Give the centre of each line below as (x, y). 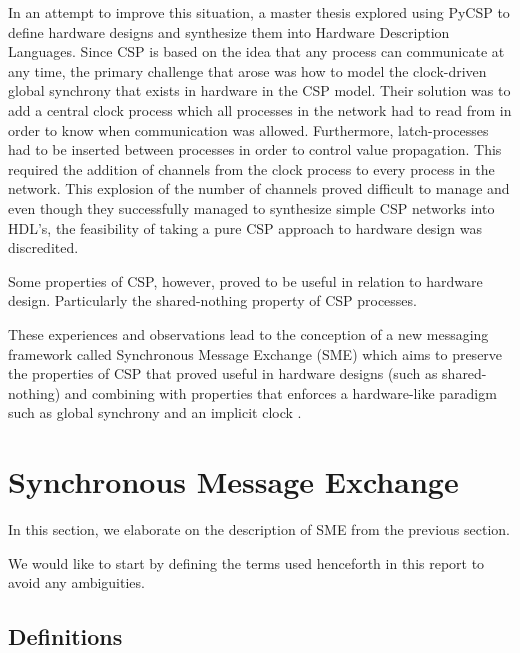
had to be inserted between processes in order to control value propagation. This (255, 149)
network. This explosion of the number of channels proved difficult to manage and (259, 188)
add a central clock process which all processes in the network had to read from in (260, 109)
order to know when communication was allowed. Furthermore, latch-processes (248, 129)
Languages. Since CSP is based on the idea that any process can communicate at (256, 51)
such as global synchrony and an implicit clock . (155, 412)
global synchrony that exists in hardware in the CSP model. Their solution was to (259, 90)
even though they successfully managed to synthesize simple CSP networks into (251, 207)
